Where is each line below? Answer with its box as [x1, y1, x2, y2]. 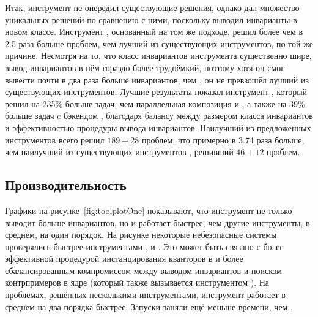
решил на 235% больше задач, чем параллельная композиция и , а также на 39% [5, 97, 305, 110]
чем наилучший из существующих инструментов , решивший [5, 145, 234, 158]
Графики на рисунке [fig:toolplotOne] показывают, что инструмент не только [5, 204, 292, 216]
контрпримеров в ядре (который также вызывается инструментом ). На [5, 276, 270, 289]
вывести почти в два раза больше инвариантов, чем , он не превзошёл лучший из [5, 73, 309, 86]
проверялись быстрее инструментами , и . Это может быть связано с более [5, 240, 284, 253]
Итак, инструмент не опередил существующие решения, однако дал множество [5, 1, 300, 13]
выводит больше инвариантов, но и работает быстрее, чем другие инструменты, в [5, 216, 310, 229]
